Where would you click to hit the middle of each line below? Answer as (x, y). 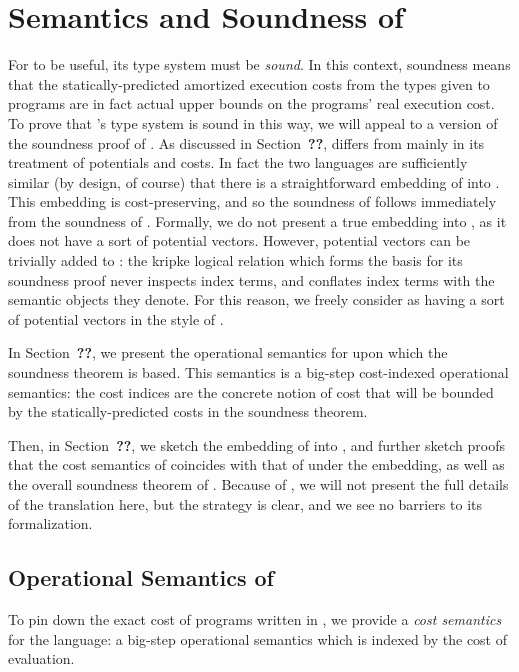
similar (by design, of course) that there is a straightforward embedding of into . (254, 181)
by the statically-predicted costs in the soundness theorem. (188, 411)
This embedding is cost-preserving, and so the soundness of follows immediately (252, 201)
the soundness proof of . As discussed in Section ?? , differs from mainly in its (246, 142)
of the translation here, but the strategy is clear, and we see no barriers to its (245, 503)
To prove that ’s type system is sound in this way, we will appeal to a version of (253, 122)
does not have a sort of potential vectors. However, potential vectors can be (239, 240)
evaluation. (41, 658)
